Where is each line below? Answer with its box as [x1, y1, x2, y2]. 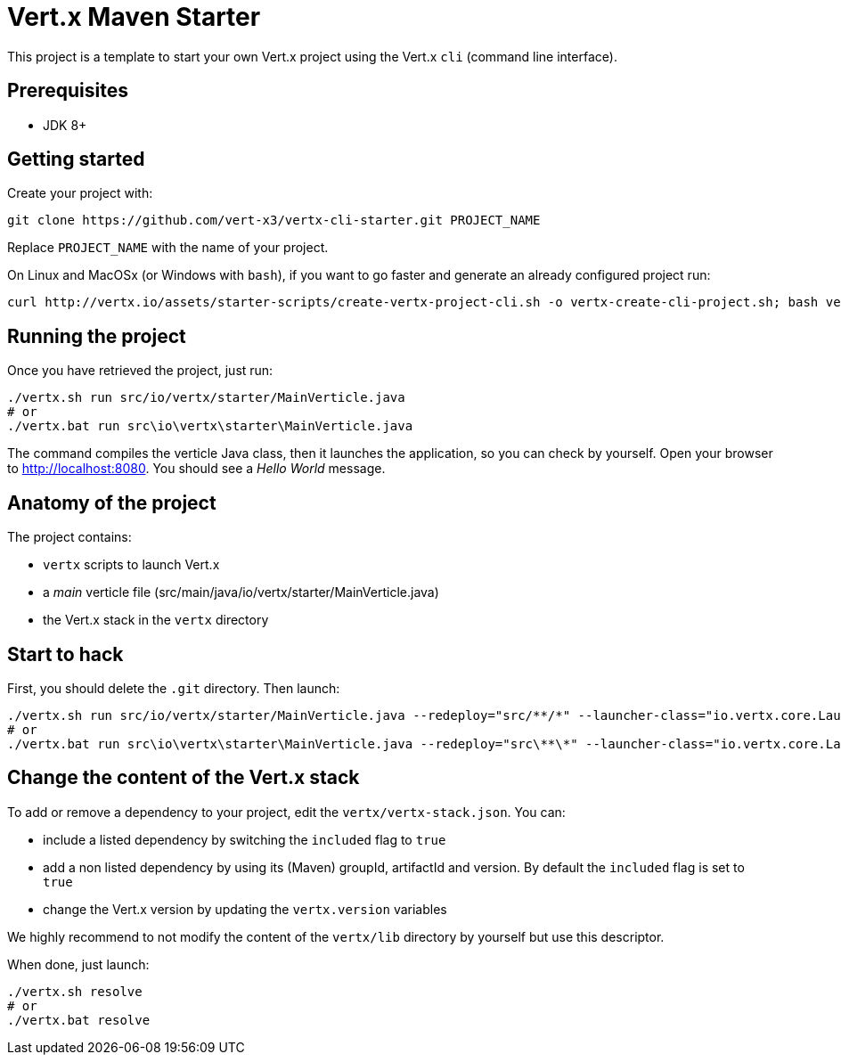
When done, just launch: [7, 956, 150, 972]
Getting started [7, 148, 145, 171]
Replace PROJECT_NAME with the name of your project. [7, 240, 329, 256]
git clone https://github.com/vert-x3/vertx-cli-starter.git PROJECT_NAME [7, 213, 541, 228]
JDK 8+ [43, 117, 87, 133]
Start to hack [7, 642, 124, 666]
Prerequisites [7, 79, 128, 102]
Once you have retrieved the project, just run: [7, 363, 274, 379]
